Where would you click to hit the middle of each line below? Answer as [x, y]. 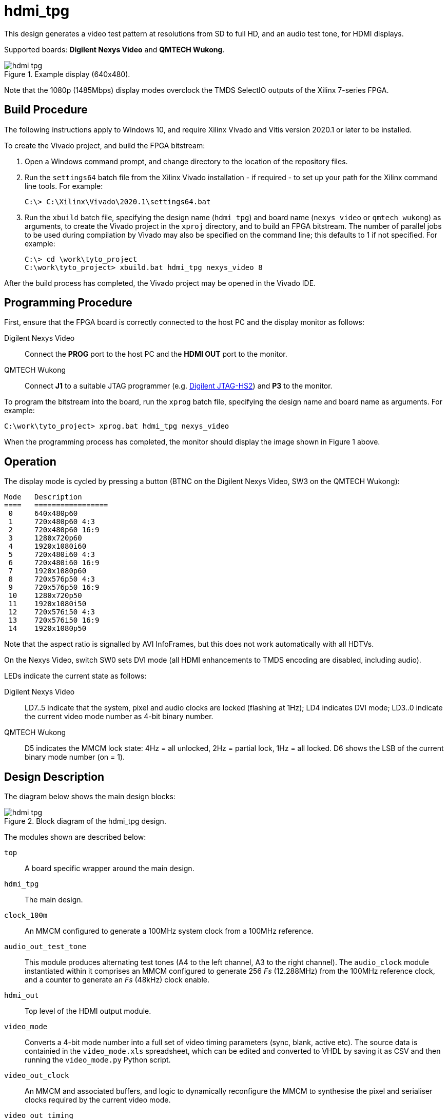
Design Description [54, 777]
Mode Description [43, 497]
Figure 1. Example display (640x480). [67, 74]
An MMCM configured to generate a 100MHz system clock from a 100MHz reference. [169, 931]
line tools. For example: [64, 186]
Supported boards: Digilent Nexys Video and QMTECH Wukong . [114, 49]
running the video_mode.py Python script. [98, 1060]
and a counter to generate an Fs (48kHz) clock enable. [117, 980]
